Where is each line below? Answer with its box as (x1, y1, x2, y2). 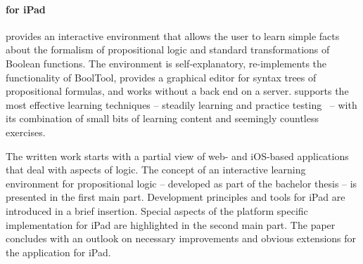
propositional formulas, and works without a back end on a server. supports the (6, 84, 349, 98)
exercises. (6, 124, 46, 139)
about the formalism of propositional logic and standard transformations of (6, 42, 330, 57)
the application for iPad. (6, 244, 111, 259)
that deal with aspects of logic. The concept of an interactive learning (6, 162, 306, 177)
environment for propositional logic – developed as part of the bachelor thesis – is (6, 176, 357, 190)
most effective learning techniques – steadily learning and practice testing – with (6, 97, 357, 112)
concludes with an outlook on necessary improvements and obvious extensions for (6, 231, 357, 246)
